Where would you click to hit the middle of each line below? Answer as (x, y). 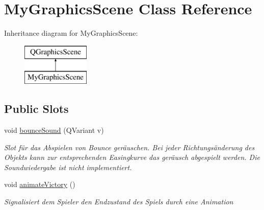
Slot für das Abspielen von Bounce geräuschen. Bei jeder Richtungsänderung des (129, 147)
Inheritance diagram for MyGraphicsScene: (71, 33)
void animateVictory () (40, 184)
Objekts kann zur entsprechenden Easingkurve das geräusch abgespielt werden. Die (132, 157)
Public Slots (36, 109)
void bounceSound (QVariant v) (54, 130)
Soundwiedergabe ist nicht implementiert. (68, 167)
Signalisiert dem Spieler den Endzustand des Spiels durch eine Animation (119, 202)
